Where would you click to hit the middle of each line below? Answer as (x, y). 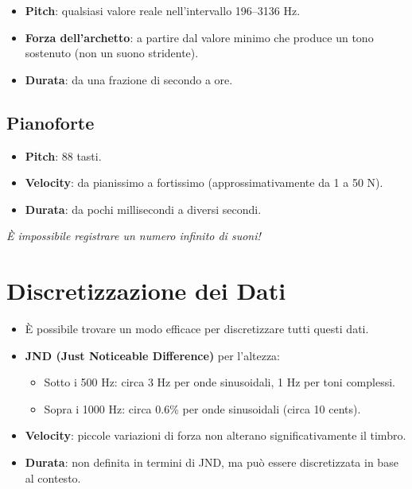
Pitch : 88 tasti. (63, 155)
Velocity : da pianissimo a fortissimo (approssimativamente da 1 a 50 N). (204, 182)
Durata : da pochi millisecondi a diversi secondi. (143, 209)
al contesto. (53, 477)
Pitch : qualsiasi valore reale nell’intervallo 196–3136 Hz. (163, 10)
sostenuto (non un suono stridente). (112, 53)
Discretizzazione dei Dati (146, 291)
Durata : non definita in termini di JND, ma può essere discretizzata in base (212, 462)
